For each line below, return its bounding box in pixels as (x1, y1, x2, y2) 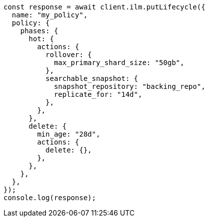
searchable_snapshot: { (45, 74, 138, 82)
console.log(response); (3, 194, 96, 202)
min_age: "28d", (37, 130, 100, 138)
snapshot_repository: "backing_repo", (54, 82, 206, 90)
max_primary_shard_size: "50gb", (54, 59, 185, 67)
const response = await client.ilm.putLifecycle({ (3, 3, 206, 11)
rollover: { (45, 51, 92, 59)
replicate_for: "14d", (54, 90, 143, 98)
